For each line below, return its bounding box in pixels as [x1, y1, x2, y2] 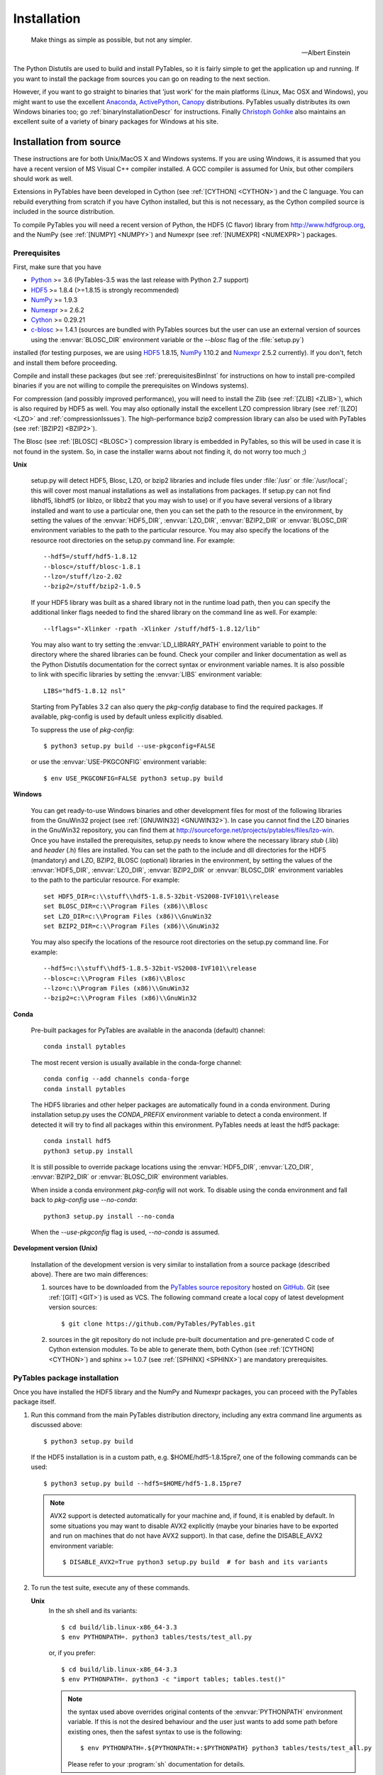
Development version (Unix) [13, 1244, 99, 1252]
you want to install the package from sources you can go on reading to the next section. [13, 75, 270, 83]
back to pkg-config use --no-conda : [30, 1196, 138, 1204]
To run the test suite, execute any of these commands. [30, 1583, 191, 1592]
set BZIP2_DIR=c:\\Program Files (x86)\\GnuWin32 [43, 922, 220, 930]
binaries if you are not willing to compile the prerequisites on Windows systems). [13, 381, 249, 390]
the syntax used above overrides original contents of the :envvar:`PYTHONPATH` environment [67, 1708, 343, 1716]
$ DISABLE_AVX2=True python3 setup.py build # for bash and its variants [62, 1558, 328, 1566]
